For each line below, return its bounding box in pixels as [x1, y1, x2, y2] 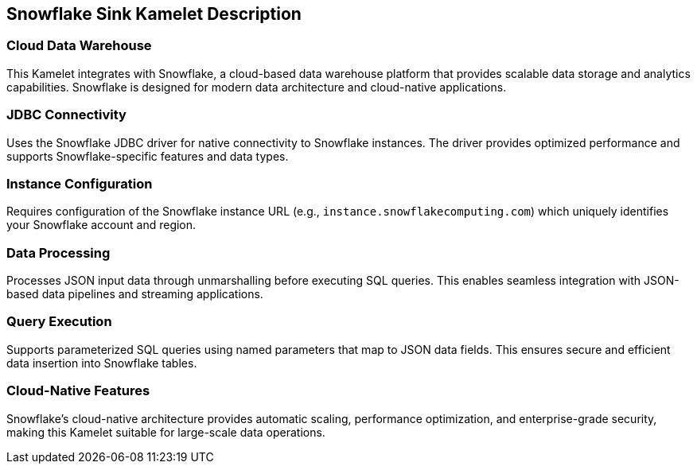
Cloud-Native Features [6, 383, 150, 399]
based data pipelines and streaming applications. [6, 287, 263, 301]
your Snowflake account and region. [6, 218, 197, 232]
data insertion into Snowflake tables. [6, 355, 197, 370]
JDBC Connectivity [6, 107, 127, 123]
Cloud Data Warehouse [6, 37, 152, 54]
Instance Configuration [6, 175, 153, 192]
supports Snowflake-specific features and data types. [6, 149, 289, 163]
